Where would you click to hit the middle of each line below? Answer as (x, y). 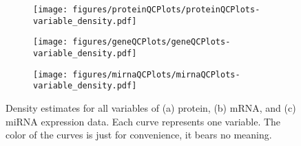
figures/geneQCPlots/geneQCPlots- (152, 42)
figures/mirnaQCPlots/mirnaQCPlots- (156, 74)
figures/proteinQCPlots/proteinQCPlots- (166, 10)
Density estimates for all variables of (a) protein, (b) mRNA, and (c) (151, 107)
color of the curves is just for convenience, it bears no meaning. (139, 135)
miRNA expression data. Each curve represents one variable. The (143, 121)
